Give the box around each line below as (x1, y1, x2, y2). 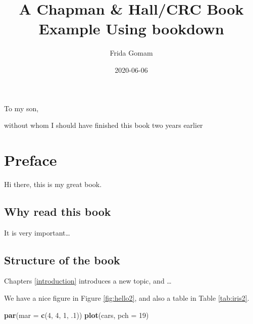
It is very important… (4, 227, 70, 238)
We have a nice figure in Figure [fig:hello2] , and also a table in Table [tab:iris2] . (4, 293, 249, 303)
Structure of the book (4, 252, 120, 267)
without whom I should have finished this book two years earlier (4, 120, 203, 130)
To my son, (4, 103, 39, 113)
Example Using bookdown (38, 18, 224, 39)
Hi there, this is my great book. (4, 178, 102, 189)
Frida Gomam (110, 48, 153, 58)
